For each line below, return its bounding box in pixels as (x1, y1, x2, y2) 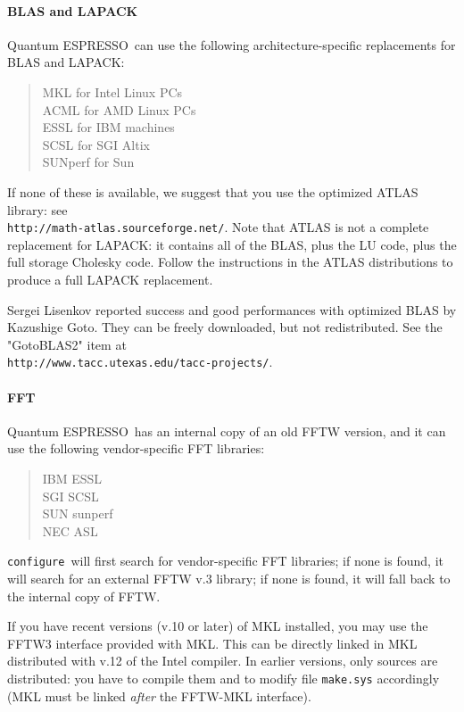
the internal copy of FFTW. (7, 586, 161, 605)
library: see (7, 200, 68, 219)
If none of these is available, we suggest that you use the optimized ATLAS (7, 182, 418, 201)
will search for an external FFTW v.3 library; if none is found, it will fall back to (7, 569, 451, 588)
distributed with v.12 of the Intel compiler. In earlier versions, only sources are (7, 651, 438, 670)
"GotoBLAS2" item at (7, 335, 127, 353)
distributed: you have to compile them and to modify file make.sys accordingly (7, 669, 440, 687)
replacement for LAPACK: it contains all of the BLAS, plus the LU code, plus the (7, 235, 457, 253)
